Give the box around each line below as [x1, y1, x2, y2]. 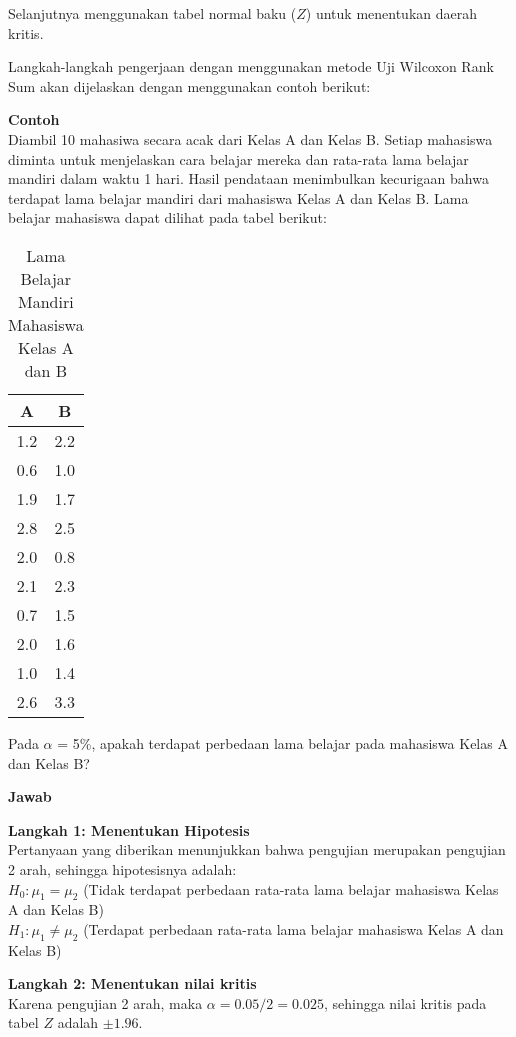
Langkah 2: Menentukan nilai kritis [8, 973, 257, 994]
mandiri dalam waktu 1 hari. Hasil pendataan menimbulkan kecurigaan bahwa [8, 168, 489, 189]
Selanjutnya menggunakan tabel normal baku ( [8, 3, 297, 23]
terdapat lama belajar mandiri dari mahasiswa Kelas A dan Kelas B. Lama [8, 187, 469, 208]
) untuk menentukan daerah [305, 3, 478, 23]
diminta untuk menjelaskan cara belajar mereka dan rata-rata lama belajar [8, 148, 469, 169]
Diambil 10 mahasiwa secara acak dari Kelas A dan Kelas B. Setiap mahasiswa [8, 128, 493, 149]
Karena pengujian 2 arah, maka [8, 992, 203, 1013]
